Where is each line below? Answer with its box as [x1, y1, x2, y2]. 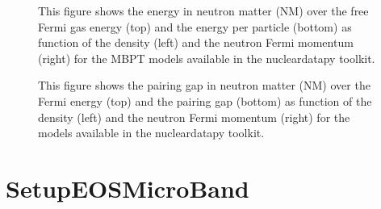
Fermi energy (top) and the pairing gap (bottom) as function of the [38, 92, 372, 109]
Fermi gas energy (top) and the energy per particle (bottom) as [38, 18, 352, 35]
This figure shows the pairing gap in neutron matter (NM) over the [38, 77, 371, 94]
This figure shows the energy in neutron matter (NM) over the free [38, 2, 369, 19]
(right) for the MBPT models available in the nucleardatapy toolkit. [38, 49, 375, 66]
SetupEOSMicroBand [6, 171, 249, 204]
